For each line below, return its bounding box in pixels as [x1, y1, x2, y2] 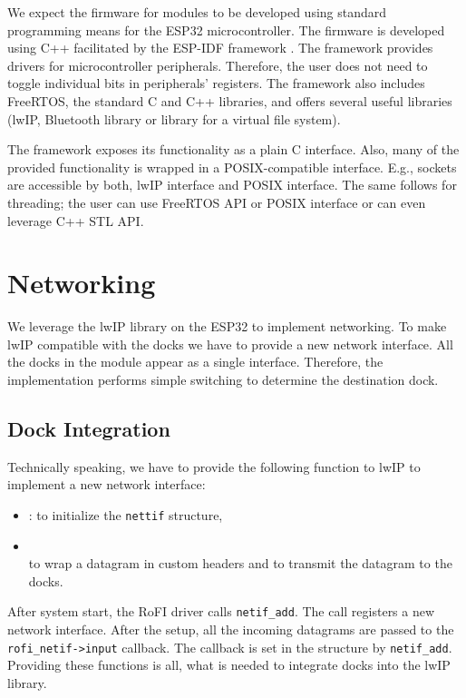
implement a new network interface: [7, 475, 206, 494]
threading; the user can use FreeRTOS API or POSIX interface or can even [7, 192, 426, 211]
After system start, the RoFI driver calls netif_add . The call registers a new [7, 602, 435, 621]
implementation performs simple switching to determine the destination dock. [7, 370, 439, 389]
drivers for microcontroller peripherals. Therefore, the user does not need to [7, 55, 428, 74]
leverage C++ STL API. [7, 211, 144, 230]
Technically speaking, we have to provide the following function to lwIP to [7, 457, 421, 476]
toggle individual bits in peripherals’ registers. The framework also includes [7, 74, 425, 93]
